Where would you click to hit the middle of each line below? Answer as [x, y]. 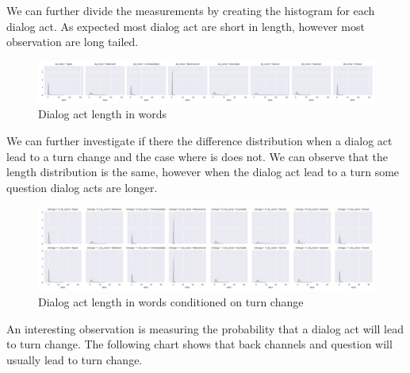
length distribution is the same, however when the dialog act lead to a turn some [203, 172]
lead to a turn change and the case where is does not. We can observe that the [197, 156]
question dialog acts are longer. [82, 187]
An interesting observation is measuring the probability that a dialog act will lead [205, 328]
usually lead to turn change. [75, 359]
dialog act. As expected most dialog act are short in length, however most [186, 26]
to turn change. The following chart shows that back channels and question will [199, 344]
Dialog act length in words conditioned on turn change [171, 301]
